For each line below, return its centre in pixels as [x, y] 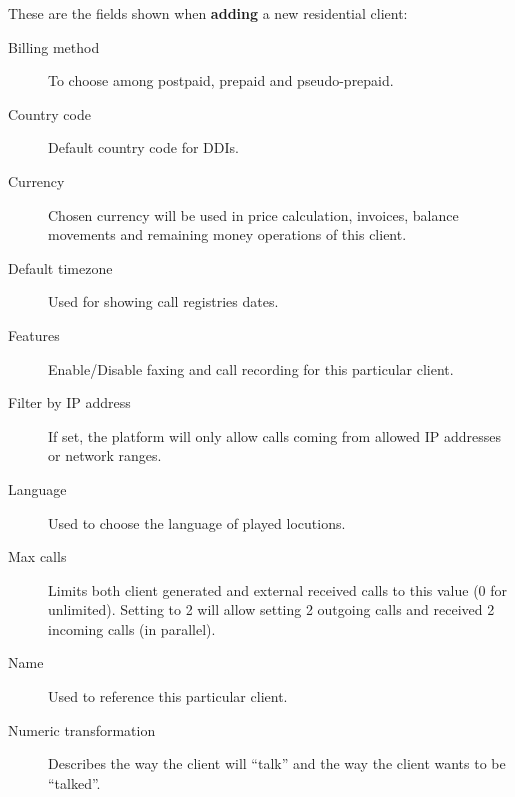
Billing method [54, 46]
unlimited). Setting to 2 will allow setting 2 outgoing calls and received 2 [271, 609]
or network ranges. [105, 455]
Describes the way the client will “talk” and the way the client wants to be [277, 763]
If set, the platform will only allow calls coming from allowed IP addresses [274, 435]
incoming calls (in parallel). [132, 628]
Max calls [37, 556]
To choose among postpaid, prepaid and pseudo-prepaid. [221, 80]
